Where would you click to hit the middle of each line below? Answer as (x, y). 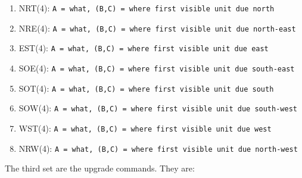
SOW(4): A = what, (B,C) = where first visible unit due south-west (158, 108)
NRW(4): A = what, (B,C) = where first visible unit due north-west (158, 148)
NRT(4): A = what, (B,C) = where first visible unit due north (147, 8)
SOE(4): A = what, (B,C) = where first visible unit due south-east (157, 68)
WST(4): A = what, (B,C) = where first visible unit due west (145, 128)
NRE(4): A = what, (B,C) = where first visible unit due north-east (157, 28)
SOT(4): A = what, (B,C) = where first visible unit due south (146, 88)
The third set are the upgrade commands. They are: (100, 168)
